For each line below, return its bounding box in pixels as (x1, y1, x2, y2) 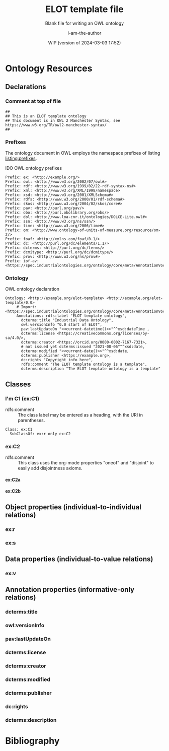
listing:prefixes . (5, 155, 37, 161)
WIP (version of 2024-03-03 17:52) (48, 39, 121, 46)
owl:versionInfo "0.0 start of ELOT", (21, 322, 102, 327)
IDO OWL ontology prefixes (5, 165, 62, 171)
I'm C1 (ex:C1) (5, 395, 40, 402)
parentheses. (18, 417, 45, 423)
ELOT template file (45, 4, 124, 15)
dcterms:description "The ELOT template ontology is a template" (21, 366, 161, 371)
